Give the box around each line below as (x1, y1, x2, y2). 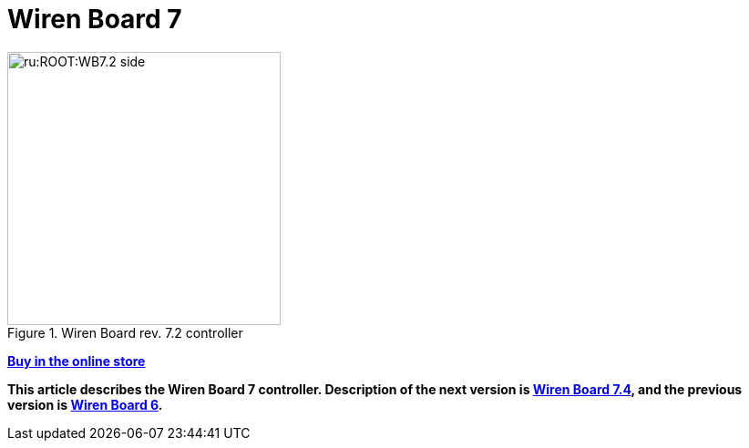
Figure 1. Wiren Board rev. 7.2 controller (7, 324, 243, 341)
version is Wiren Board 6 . (7, 396, 163, 412)
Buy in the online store (7, 352, 146, 369)
